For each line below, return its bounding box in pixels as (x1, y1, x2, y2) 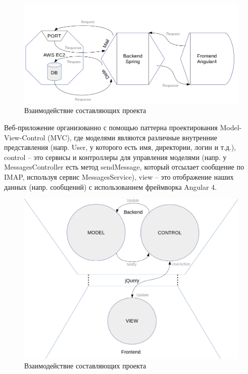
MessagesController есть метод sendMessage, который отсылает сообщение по (4, 162, 244, 172)
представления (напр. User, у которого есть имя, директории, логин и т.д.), (4, 142, 236, 152)
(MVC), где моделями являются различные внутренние (47, 132, 217, 142)
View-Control (4, 132, 45, 142)
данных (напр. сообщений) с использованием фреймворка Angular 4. (4, 181, 217, 192)
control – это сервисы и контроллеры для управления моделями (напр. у (4, 151, 227, 162)
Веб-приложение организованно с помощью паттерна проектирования (4, 122, 218, 132)
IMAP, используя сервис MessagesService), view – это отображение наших (4, 171, 234, 182)
